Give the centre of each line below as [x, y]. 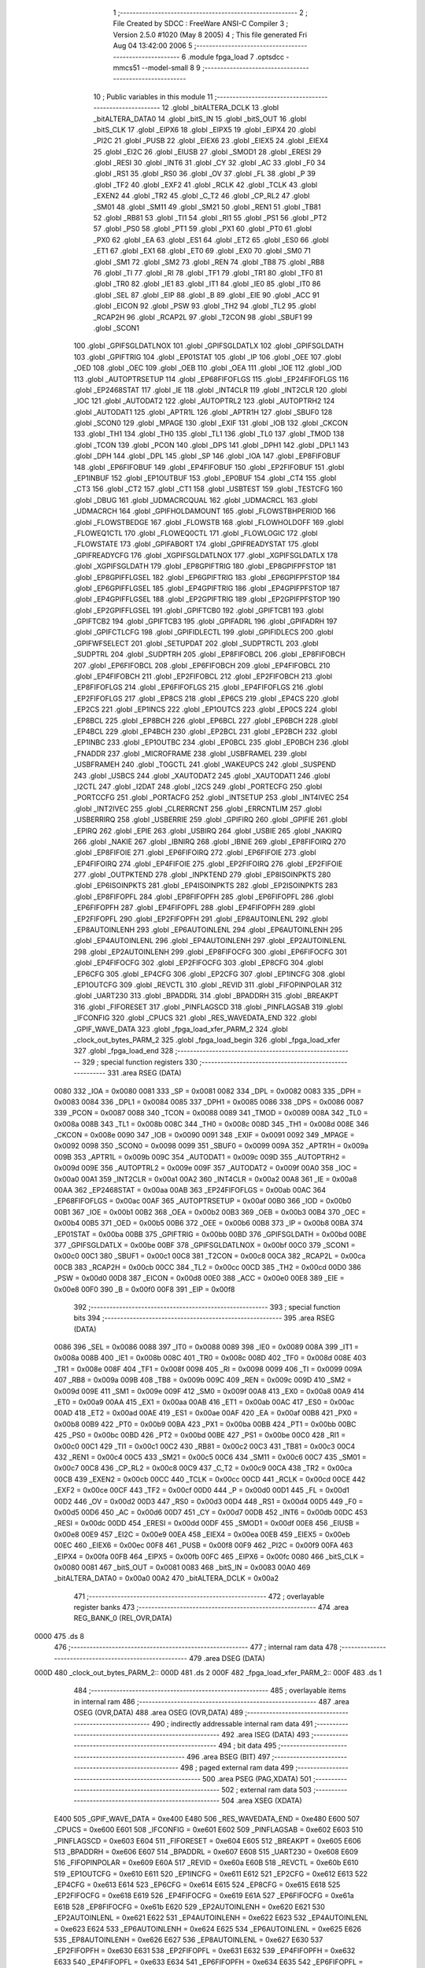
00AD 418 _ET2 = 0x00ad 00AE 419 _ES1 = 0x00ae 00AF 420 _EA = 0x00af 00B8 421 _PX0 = [206, 1413]
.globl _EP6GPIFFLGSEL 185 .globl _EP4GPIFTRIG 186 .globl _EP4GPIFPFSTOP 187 [207, 588]
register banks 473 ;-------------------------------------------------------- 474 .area [211, 1607]
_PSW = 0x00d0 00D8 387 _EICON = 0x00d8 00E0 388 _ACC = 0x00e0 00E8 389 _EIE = [199, 1278]
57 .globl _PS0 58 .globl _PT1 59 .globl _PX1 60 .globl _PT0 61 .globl [203, 229]
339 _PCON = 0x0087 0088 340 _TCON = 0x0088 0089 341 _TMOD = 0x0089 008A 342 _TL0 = [211, 1113]
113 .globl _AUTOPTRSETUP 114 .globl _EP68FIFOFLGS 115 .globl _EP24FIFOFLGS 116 [211, 379]
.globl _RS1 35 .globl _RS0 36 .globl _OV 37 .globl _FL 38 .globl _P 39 [205, 174]
